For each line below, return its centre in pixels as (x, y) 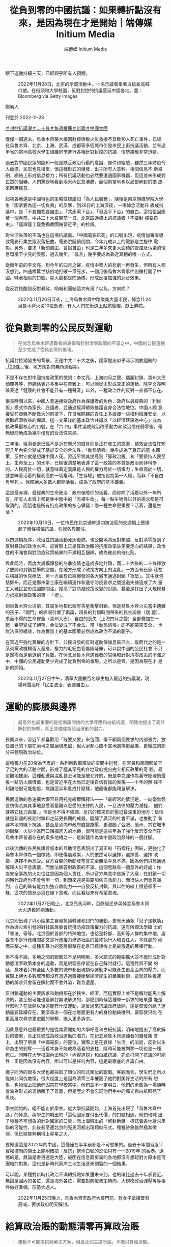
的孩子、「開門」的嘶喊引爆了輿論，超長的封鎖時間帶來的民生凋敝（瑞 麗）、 (84, 612)
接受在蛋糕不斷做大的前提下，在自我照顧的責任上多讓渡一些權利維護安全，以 (85, 414)
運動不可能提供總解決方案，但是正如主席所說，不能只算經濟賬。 (84, 1241)
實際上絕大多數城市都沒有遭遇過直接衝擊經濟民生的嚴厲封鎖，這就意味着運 (83, 976)
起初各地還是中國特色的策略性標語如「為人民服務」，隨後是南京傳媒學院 (80, 198)
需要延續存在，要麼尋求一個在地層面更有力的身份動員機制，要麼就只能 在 (86, 1012)
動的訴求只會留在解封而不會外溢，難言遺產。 (52, 982)
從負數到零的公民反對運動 (59, 328)
